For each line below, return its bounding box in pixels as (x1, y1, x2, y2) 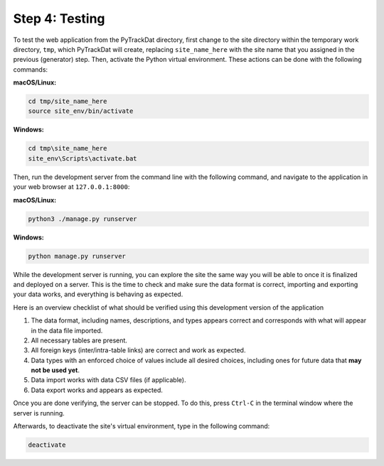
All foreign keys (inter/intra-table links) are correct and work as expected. (31, 346, 246, 354)
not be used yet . (31, 366, 80, 374)
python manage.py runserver (28, 252, 126, 260)
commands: (13, 65, 48, 74)
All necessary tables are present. (31, 336, 128, 345)
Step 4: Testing (13, 11, 106, 26)
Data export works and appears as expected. (31, 386, 164, 394)
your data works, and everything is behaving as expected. (13, 290, 183, 298)
